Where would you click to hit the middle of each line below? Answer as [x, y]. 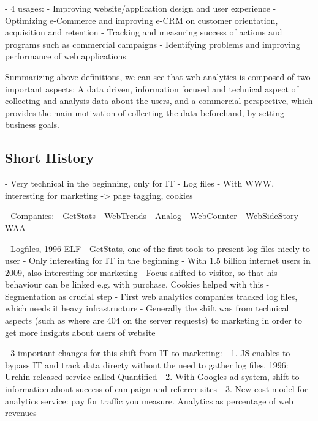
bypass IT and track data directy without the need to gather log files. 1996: [147, 364]
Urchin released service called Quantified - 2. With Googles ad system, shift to [152, 377]
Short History [50, 158]
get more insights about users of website [80, 332]
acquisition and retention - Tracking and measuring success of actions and [144, 32]
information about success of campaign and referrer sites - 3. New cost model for [157, 389]
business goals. [32, 125]
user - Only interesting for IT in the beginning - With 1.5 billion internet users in [158, 260]
